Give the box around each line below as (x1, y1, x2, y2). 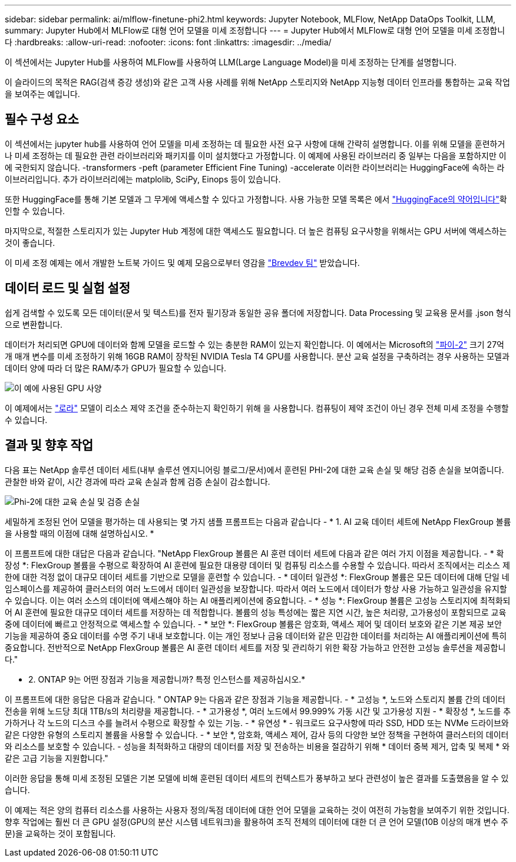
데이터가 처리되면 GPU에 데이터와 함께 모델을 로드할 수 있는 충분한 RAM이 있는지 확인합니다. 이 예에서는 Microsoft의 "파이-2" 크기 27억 (5, 339, 504, 350)
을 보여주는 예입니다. (5, 89, 80, 99)
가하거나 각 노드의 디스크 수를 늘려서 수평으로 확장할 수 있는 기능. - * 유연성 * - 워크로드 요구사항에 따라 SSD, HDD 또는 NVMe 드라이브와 (5, 717, 509, 728)
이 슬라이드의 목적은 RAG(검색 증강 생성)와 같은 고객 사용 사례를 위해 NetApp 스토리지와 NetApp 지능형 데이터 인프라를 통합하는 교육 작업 (5, 77, 510, 87)
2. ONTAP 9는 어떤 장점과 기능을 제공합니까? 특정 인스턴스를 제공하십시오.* (28, 674, 306, 684)
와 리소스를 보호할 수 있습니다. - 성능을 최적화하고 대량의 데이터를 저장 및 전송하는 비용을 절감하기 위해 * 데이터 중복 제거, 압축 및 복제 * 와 (5, 741, 510, 751)
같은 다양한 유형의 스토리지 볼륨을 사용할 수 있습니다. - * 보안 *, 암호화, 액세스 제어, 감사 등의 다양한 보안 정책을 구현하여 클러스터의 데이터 (5, 729, 509, 740)
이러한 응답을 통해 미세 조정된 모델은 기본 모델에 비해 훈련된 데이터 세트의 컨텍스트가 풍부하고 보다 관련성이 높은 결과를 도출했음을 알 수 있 (5, 773, 509, 783)
